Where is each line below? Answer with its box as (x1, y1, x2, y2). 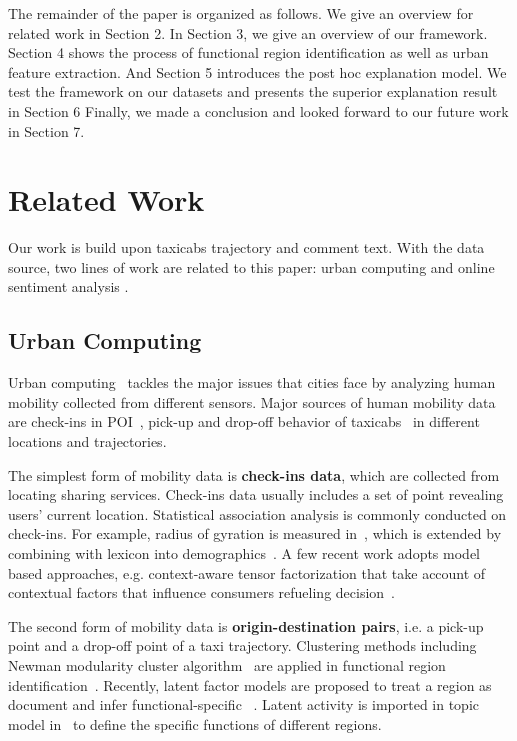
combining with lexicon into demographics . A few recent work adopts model (8, 543, 480, 564)
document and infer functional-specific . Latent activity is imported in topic (8, 694, 480, 715)
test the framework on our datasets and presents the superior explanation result (8, 81, 498, 102)
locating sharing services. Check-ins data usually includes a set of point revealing (8, 484, 504, 505)
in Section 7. (8, 120, 85, 141)
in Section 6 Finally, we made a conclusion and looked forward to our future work (8, 100, 509, 121)
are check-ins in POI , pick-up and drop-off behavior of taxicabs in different (8, 411, 480, 432)
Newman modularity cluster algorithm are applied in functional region (8, 654, 446, 675)
